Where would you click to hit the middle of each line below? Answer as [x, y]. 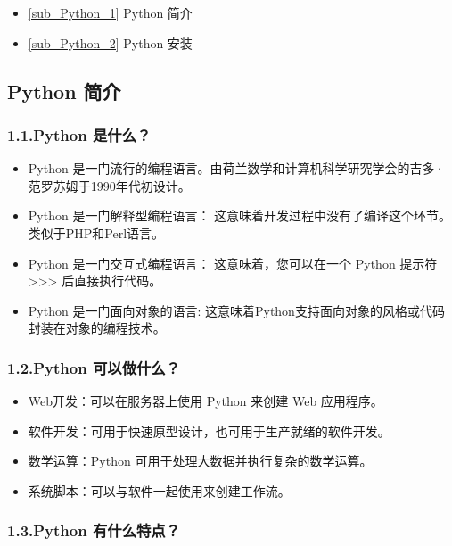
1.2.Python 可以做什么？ [94, 367]
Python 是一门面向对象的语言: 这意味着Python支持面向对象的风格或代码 [236, 310]
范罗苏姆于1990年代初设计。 [109, 185]
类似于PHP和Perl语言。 [96, 232]
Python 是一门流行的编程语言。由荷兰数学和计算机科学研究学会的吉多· [236, 168]
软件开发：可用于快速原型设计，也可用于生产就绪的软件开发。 [209, 430]
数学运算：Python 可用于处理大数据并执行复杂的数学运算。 [200, 461]
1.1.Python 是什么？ [79, 134]
